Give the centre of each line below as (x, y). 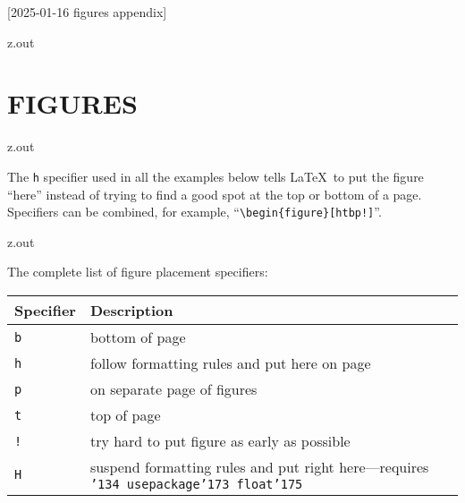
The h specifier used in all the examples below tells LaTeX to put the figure (216, 176)
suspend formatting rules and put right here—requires (259, 467)
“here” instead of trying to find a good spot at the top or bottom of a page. (215, 194)
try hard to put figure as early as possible (220, 441)
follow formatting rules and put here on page (230, 363)
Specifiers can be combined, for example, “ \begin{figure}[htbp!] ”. (194, 212)
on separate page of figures (173, 389)
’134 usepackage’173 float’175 (196, 484)
